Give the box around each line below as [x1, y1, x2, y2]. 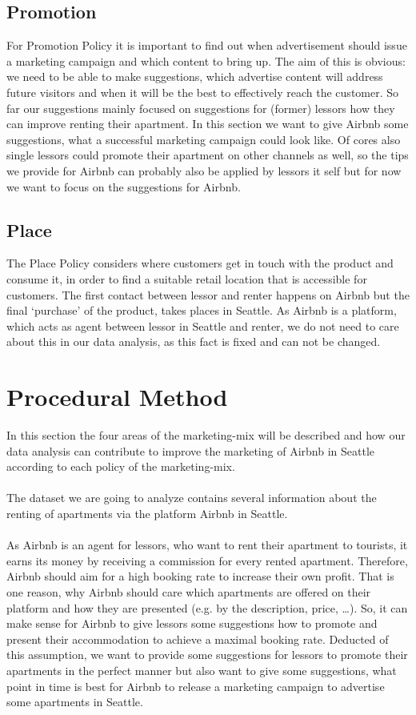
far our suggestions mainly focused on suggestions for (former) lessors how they [6, 99, 395, 116]
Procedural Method [6, 380, 228, 413]
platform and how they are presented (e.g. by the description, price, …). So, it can [6, 599, 408, 616]
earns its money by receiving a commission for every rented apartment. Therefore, [6, 552, 408, 568]
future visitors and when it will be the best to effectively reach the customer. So [6, 83, 399, 100]
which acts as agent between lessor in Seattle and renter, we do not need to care [6, 317, 399, 334]
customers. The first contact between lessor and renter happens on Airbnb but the [6, 286, 410, 303]
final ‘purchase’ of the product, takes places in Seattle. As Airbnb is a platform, [6, 302, 397, 319]
